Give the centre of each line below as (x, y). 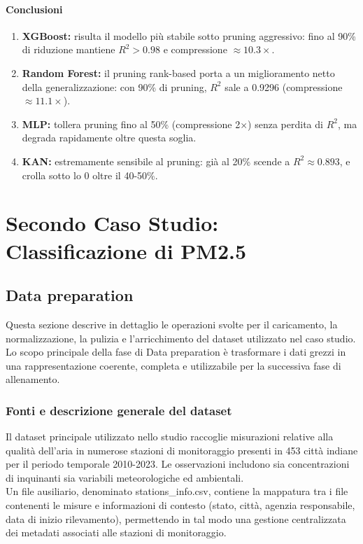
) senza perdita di (285, 124)
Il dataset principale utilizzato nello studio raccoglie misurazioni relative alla (170, 437)
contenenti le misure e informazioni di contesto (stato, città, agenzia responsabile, (180, 505)
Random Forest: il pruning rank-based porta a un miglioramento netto (178, 72)
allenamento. (33, 379)
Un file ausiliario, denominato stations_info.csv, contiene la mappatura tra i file (177, 491)
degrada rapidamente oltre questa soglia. (109, 138)
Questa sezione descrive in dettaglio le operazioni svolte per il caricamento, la (172, 324)
